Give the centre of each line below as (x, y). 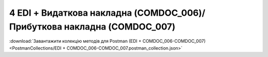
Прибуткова (36, 27)
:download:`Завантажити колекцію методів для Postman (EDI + (75, 41)
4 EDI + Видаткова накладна (71, 13)
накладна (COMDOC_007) (120, 27)
